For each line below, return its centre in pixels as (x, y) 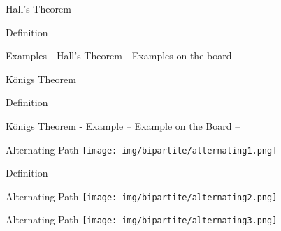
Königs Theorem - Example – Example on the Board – (123, 125)
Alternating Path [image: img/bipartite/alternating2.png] (142, 196)
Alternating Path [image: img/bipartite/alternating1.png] (142, 149)
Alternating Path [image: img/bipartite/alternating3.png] (142, 219)
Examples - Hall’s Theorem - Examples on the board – (123, 55)
